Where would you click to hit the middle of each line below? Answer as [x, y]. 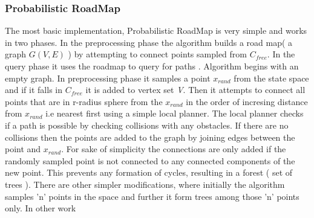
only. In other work [41, 208]
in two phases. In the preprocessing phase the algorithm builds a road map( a [149, 42]
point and [23, 149]
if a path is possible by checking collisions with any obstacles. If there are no [147, 125]
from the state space [271, 78]
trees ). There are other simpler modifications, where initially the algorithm [145, 184]
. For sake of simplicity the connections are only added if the [174, 149]
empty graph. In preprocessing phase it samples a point [108, 78]
